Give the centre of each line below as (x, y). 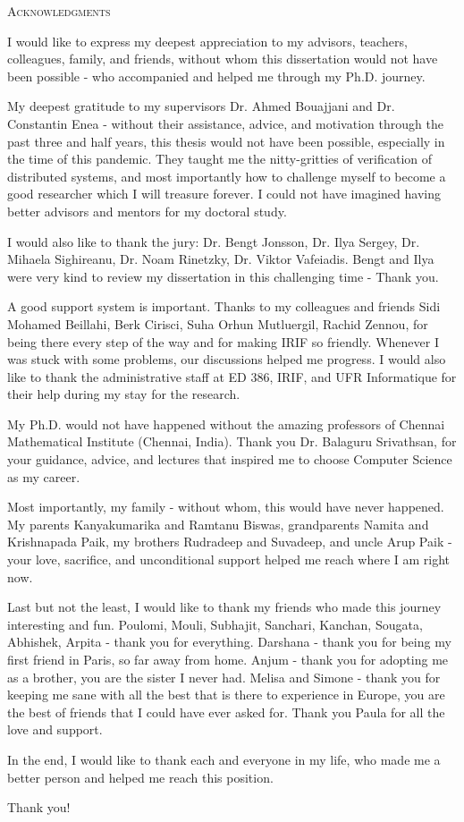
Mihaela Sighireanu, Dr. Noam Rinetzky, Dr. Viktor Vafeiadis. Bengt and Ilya (221, 259)
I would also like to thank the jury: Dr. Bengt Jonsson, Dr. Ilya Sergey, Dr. (214, 241)
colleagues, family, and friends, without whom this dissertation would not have (223, 59)
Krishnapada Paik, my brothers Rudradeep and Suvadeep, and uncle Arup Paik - (230, 542)
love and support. (55, 729)
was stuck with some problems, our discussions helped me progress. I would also (227, 359)
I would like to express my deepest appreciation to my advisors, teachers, (207, 41)
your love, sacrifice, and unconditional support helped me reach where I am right (229, 559)
